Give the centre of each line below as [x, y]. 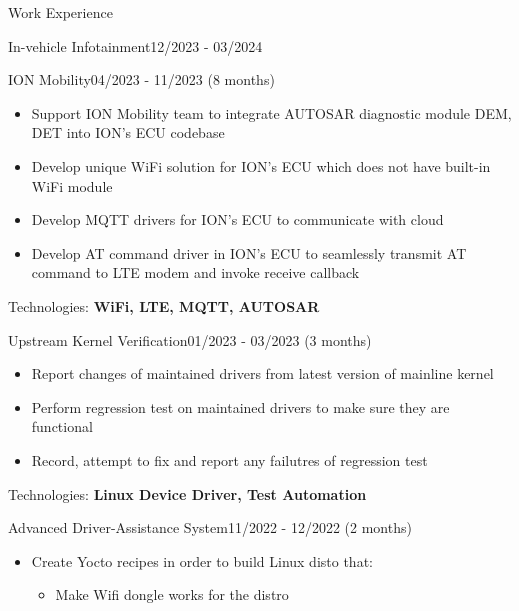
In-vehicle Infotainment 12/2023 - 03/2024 [135, 45]
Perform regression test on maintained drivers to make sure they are [240, 406]
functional [62, 426]
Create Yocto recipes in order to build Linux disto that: [202, 560]
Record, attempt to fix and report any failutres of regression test [229, 459]
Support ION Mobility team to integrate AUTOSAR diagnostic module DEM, [271, 112]
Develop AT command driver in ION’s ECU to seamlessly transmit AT [249, 252]
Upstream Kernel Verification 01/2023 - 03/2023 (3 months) [190, 339]
